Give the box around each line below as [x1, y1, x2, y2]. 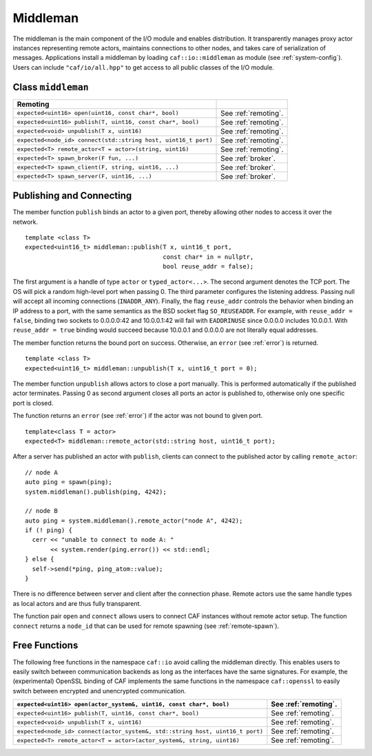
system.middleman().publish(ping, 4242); [25, 487, 167, 496]
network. [12, 218, 39, 226]
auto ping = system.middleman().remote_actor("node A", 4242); [25, 516, 243, 525]
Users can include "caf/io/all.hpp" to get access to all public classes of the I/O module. [12, 63, 275, 72]
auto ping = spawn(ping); [25, 479, 113, 486]
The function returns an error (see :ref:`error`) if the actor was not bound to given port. [12, 412, 263, 420]
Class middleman [12, 81, 89, 93]
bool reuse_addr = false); [163, 262, 254, 271]
